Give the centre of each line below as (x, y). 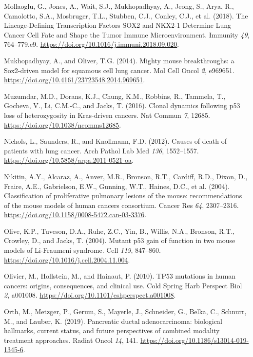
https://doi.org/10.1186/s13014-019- (195, 340)
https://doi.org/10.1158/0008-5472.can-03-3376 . (75, 215)
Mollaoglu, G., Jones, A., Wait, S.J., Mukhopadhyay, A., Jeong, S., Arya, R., (119, 6)
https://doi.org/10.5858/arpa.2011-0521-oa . (69, 160)
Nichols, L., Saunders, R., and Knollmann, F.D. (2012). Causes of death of (115, 141)
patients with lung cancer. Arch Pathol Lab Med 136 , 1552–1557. (101, 150)
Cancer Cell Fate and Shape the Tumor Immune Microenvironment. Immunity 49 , (127, 34)
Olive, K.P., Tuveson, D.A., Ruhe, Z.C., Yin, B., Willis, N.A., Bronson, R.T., (119, 231)
